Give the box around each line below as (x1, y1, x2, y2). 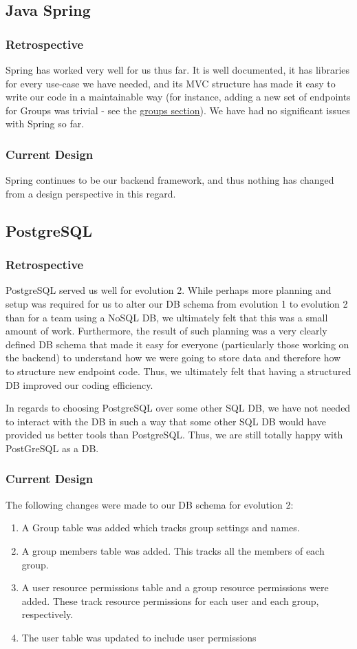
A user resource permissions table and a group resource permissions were (21, 580, 329, 595)
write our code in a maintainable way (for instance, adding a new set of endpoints (6, 89, 351, 104)
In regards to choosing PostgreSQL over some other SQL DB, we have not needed (6, 401, 351, 415)
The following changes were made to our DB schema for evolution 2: (6, 497, 294, 511)
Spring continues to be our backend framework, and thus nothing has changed (6, 173, 334, 187)
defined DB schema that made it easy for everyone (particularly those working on (6, 337, 349, 351)
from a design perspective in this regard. (6, 186, 176, 200)
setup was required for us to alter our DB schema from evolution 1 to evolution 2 (6, 296, 348, 310)
